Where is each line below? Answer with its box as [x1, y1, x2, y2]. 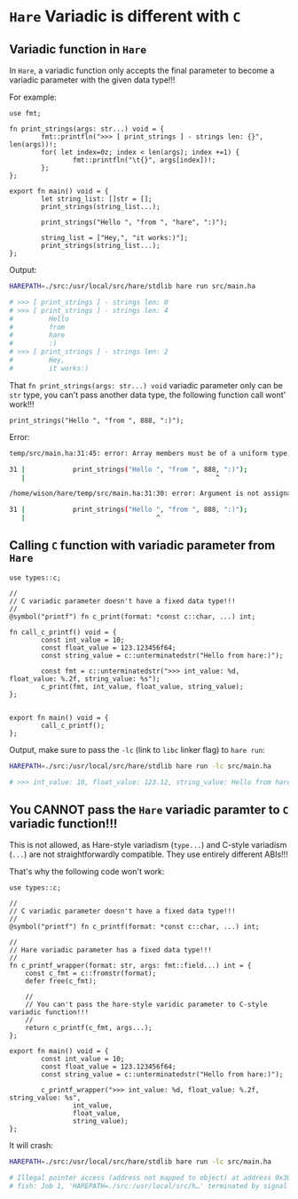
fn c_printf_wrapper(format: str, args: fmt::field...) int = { [9, 962, 252, 971]
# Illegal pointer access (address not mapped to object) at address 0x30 [9, 1173, 292, 1183]
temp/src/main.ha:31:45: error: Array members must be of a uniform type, [9, 449, 292, 458]
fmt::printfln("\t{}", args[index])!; [72, 156, 216, 164]
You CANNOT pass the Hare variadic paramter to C [9, 802, 289, 817]
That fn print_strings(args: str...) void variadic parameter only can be [9, 380, 284, 390]
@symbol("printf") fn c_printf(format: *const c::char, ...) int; [9, 923, 260, 931]
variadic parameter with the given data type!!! [9, 75, 176, 85]
